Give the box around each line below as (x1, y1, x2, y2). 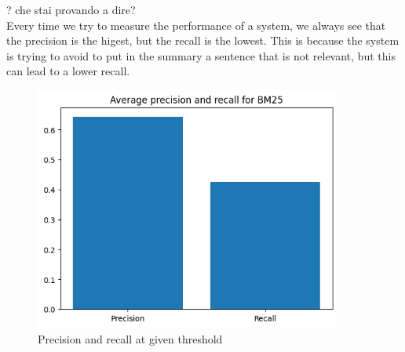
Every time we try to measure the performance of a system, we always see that (6, 16, 386, 33)
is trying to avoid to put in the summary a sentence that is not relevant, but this (6, 47, 396, 64)
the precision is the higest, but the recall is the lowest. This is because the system (6, 32, 400, 49)
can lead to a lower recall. (6, 63, 130, 79)
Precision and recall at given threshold (38, 331, 223, 347)
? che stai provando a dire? (6, 2, 136, 17)
